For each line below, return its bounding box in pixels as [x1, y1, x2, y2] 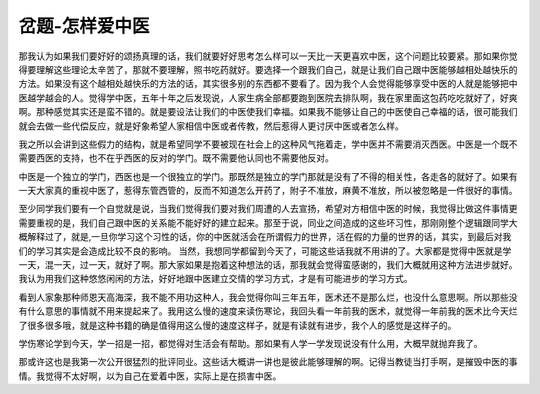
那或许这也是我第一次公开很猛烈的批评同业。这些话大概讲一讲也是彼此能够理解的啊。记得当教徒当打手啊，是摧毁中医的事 [18, 356, 518, 368]
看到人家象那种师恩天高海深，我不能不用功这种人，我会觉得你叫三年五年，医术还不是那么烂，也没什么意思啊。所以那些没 [18, 291, 518, 303]
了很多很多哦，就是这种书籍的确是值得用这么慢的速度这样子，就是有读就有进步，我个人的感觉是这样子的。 [18, 319, 457, 331]
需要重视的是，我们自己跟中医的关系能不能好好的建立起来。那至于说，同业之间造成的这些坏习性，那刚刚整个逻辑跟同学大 [18, 216, 518, 229]
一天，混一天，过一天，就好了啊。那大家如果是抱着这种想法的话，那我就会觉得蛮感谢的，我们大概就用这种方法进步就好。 [18, 259, 518, 271]
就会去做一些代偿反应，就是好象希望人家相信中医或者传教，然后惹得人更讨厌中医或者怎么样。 [18, 120, 404, 132]
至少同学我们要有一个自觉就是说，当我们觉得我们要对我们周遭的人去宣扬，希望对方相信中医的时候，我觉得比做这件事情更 [18, 203, 518, 215]
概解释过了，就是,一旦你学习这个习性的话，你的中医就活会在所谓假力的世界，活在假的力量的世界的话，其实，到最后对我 [18, 231, 512, 243]
